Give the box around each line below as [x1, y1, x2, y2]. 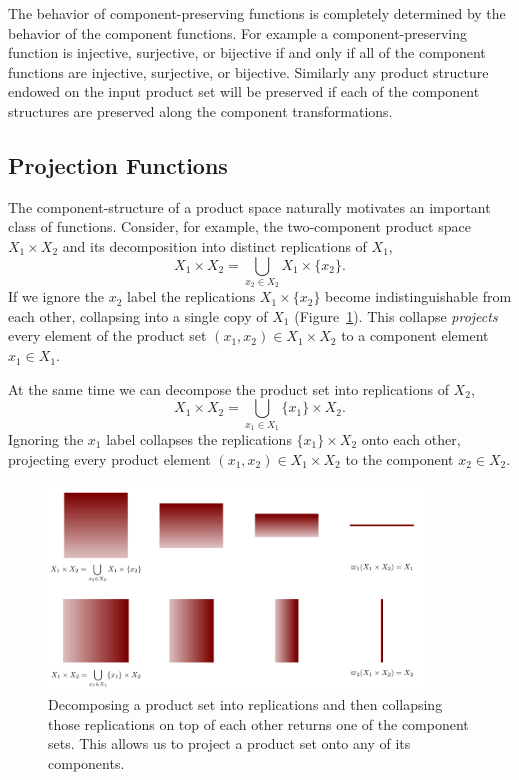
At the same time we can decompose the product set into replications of [8, 378, 449, 399]
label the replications [127, 286, 256, 307]
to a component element [341, 325, 489, 346]
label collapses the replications [106, 428, 292, 449]
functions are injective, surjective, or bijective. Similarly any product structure [8, 61, 489, 82]
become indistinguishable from [325, 286, 512, 307]
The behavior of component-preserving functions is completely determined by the [8, 3, 506, 23]
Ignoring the [8, 428, 84, 449]
